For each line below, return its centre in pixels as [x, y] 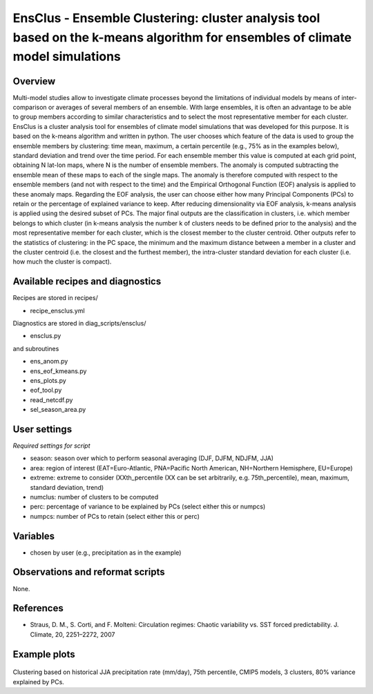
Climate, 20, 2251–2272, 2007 [73, 634]
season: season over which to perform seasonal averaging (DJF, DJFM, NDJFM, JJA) [152, 458]
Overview [34, 81]
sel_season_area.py [58, 410]
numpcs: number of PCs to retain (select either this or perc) [115, 516]
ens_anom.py [49, 361]
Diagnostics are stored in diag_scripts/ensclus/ [79, 323]
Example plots [44, 654]
